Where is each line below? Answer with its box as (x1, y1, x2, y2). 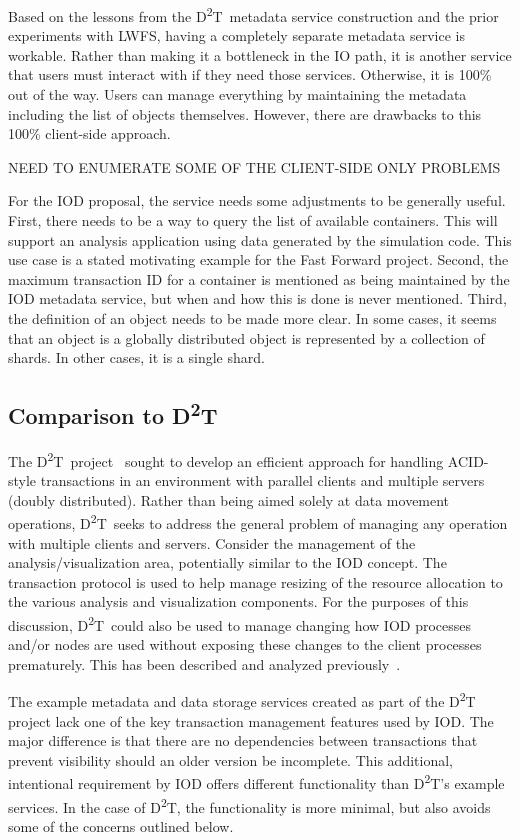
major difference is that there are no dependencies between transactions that (8, 730, 478, 751)
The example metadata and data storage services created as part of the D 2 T (8, 688, 476, 712)
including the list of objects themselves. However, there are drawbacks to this (8, 103, 482, 124)
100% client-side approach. (8, 123, 171, 144)
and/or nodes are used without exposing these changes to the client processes (8, 634, 482, 655)
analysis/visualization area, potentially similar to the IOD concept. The (8, 552, 447, 573)
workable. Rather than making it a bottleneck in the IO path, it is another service (8, 44, 512, 65)
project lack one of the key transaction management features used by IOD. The (8, 710, 494, 731)
